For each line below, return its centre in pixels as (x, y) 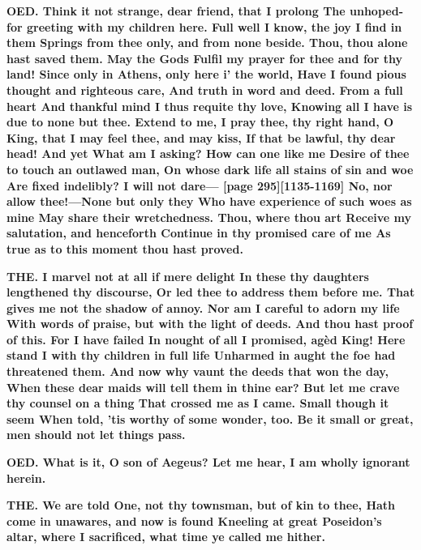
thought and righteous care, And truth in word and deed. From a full (205, 90)
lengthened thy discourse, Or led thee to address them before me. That (211, 292)
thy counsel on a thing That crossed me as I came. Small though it (198, 403)
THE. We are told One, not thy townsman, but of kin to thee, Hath (201, 505)
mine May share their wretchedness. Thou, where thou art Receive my (209, 217)
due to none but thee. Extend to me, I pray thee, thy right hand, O (200, 122)
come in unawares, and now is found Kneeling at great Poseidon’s (194, 520)
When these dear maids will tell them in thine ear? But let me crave (203, 387)
